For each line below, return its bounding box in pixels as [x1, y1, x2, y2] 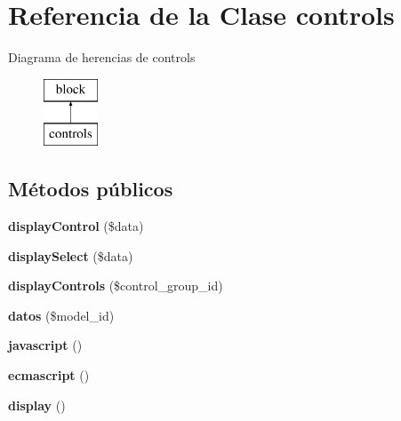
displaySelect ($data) [8, 246, 133, 265]
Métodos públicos [8, 175, 173, 203]
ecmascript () [8, 366, 90, 385]
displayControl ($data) [8, 217, 144, 235]
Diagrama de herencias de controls [8, 48, 196, 67]
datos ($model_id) [8, 306, 115, 324]
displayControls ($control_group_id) [8, 276, 223, 295]
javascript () [8, 336, 83, 354]
